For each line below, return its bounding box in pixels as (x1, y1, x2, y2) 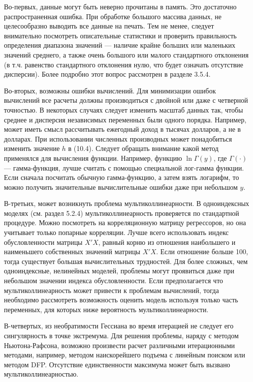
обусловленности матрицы (4, 236, 83, 247)
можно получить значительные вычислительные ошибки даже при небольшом (4, 181, 238, 192)
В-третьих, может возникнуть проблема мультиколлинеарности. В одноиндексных (4, 198, 250, 208)
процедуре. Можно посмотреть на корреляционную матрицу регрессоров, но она (4, 217, 246, 228)
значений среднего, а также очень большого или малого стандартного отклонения (4, 49, 249, 59)
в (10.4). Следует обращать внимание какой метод (68, 143, 219, 153)
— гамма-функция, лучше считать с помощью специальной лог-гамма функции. (4, 162, 244, 173)
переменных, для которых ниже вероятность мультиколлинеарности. (4, 304, 209, 314)
